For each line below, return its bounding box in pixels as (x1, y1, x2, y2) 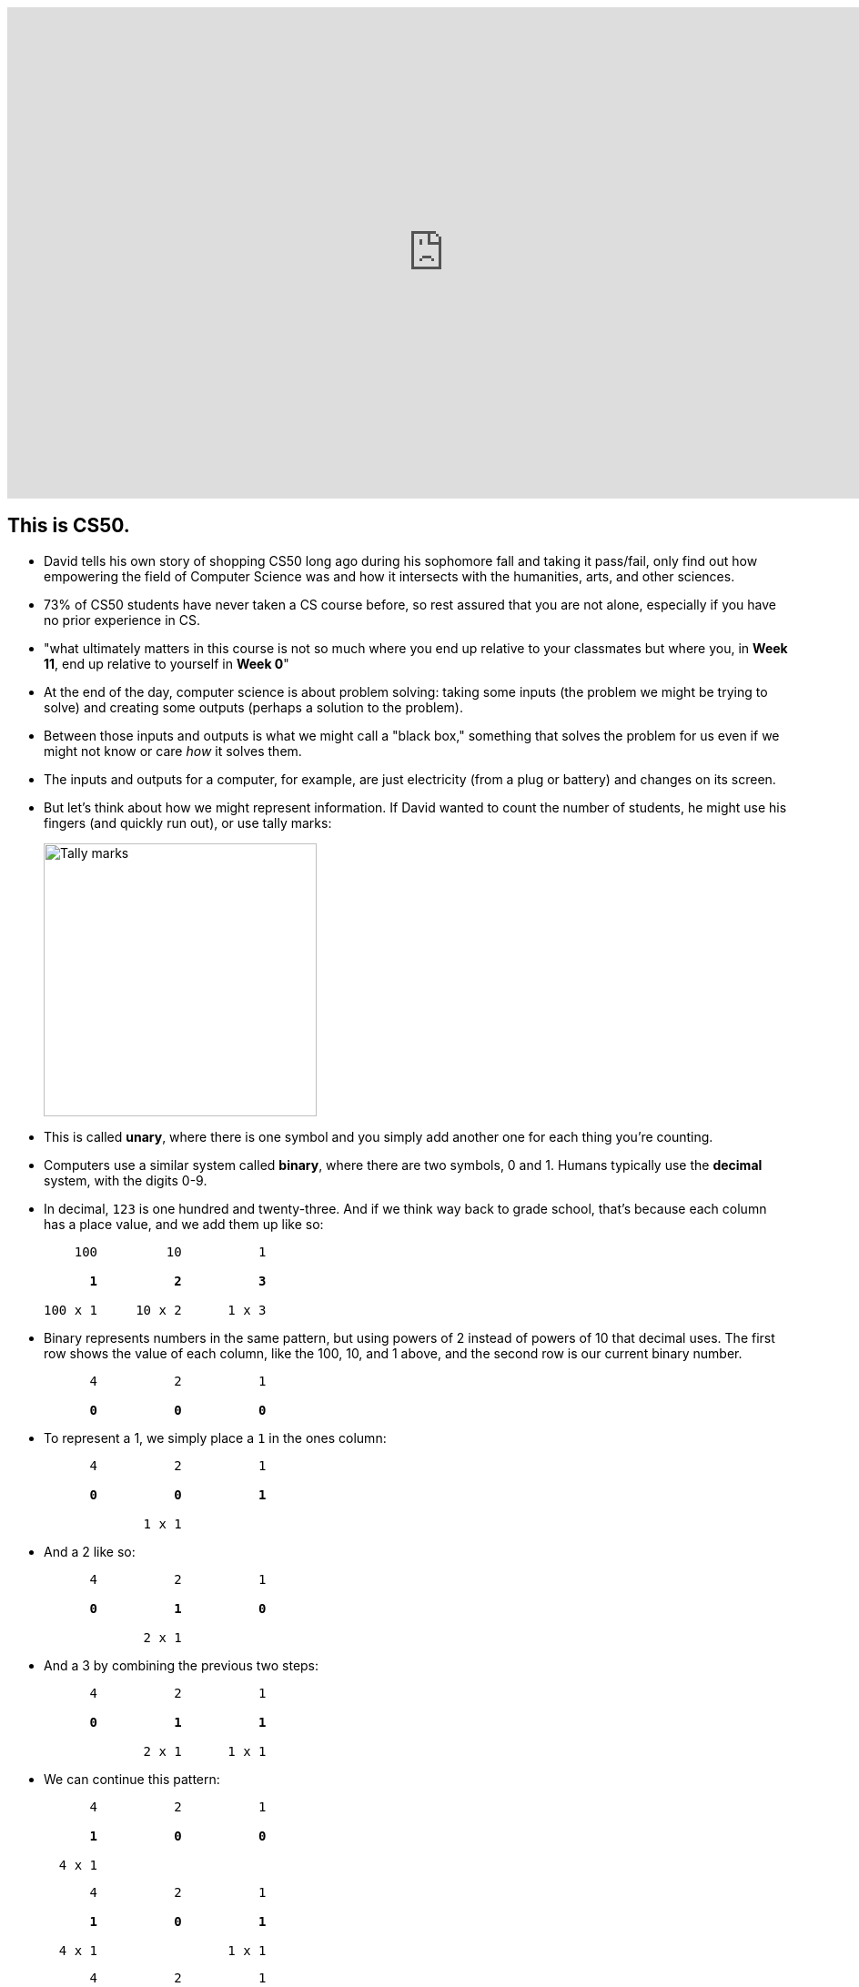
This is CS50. (7, 514, 130, 538)
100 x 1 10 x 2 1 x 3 (44, 1302, 267, 1317)
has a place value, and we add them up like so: (44, 1215, 324, 1232)
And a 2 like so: (44, 1543, 136, 1559)
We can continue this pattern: (44, 1770, 220, 1787)
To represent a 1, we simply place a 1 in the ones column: (44, 1429, 387, 1446)
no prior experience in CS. (44, 611, 200, 628)
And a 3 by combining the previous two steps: (44, 1657, 319, 1673)
